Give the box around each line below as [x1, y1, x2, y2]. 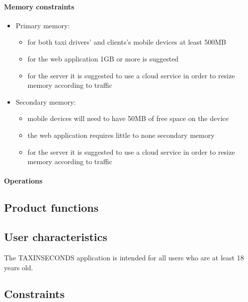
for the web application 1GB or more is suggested [27, 53, 179, 63]
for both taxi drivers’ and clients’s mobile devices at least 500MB [27, 37, 226, 47]
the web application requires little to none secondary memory [27, 129, 215, 140]
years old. [4, 262, 33, 272]
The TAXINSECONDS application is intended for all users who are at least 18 [4, 252, 244, 262]
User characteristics [4, 229, 107, 244]
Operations [4, 176, 43, 186]
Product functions [4, 200, 99, 215]
